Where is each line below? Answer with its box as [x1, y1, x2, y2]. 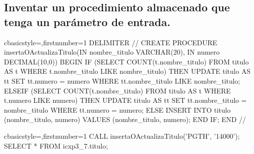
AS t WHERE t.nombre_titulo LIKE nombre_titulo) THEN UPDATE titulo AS [4, 66, 251, 76]
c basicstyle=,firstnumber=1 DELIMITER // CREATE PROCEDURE [4, 37, 218, 47]
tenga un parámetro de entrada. [4, 14, 171, 29]
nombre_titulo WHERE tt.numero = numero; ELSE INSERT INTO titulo [4, 104, 231, 115]
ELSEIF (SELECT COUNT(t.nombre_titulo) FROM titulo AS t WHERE [4, 85, 231, 95]
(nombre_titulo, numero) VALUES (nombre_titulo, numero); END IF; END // [4, 114, 246, 124]
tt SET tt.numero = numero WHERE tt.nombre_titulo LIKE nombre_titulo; [4, 75, 240, 86]
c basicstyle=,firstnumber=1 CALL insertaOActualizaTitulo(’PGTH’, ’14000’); [4, 130, 240, 141]
